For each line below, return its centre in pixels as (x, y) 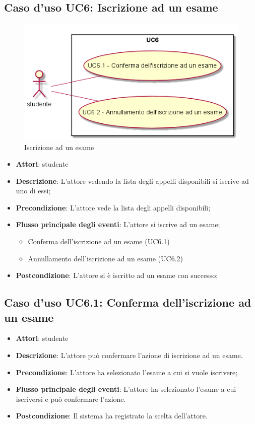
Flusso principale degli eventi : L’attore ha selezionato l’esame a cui (126, 389)
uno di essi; (33, 191)
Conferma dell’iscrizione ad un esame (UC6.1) (99, 241)
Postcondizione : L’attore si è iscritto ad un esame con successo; (117, 275)
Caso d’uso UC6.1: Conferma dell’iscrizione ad (128, 302)
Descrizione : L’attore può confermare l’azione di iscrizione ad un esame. (129, 355)
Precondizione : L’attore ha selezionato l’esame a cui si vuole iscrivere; (127, 372)
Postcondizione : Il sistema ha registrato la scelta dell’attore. (112, 416)
